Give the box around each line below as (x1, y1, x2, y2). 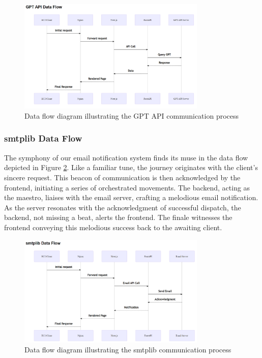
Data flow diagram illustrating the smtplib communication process (24, 344, 231, 355)
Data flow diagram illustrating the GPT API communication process (24, 110, 239, 121)
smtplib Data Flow (4, 132, 82, 145)
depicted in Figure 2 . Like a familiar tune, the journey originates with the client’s (4, 162, 258, 173)
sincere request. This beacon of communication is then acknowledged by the (4, 172, 241, 182)
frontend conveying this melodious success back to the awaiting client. (4, 222, 222, 232)
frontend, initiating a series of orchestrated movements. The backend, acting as (4, 182, 250, 192)
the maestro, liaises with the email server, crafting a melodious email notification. (4, 192, 258, 203)
